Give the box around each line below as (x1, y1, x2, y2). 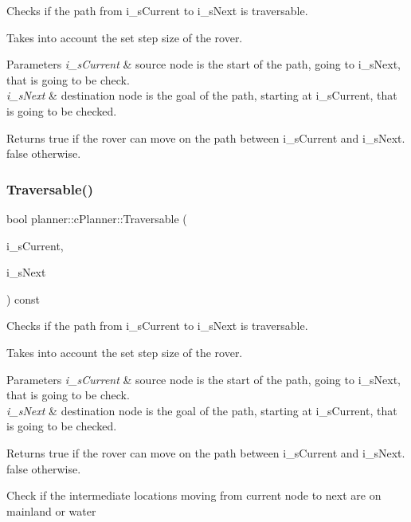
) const (6, 290, 41, 307)
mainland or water (6, 502, 96, 519)
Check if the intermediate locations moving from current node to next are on (6, 487, 382, 504)
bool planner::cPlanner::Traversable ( (6, 210, 187, 226)
